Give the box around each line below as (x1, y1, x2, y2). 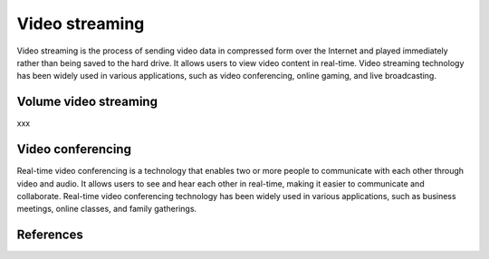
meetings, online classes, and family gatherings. (16, 204, 197, 215)
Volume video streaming (16, 94, 158, 110)
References (16, 227, 83, 243)
